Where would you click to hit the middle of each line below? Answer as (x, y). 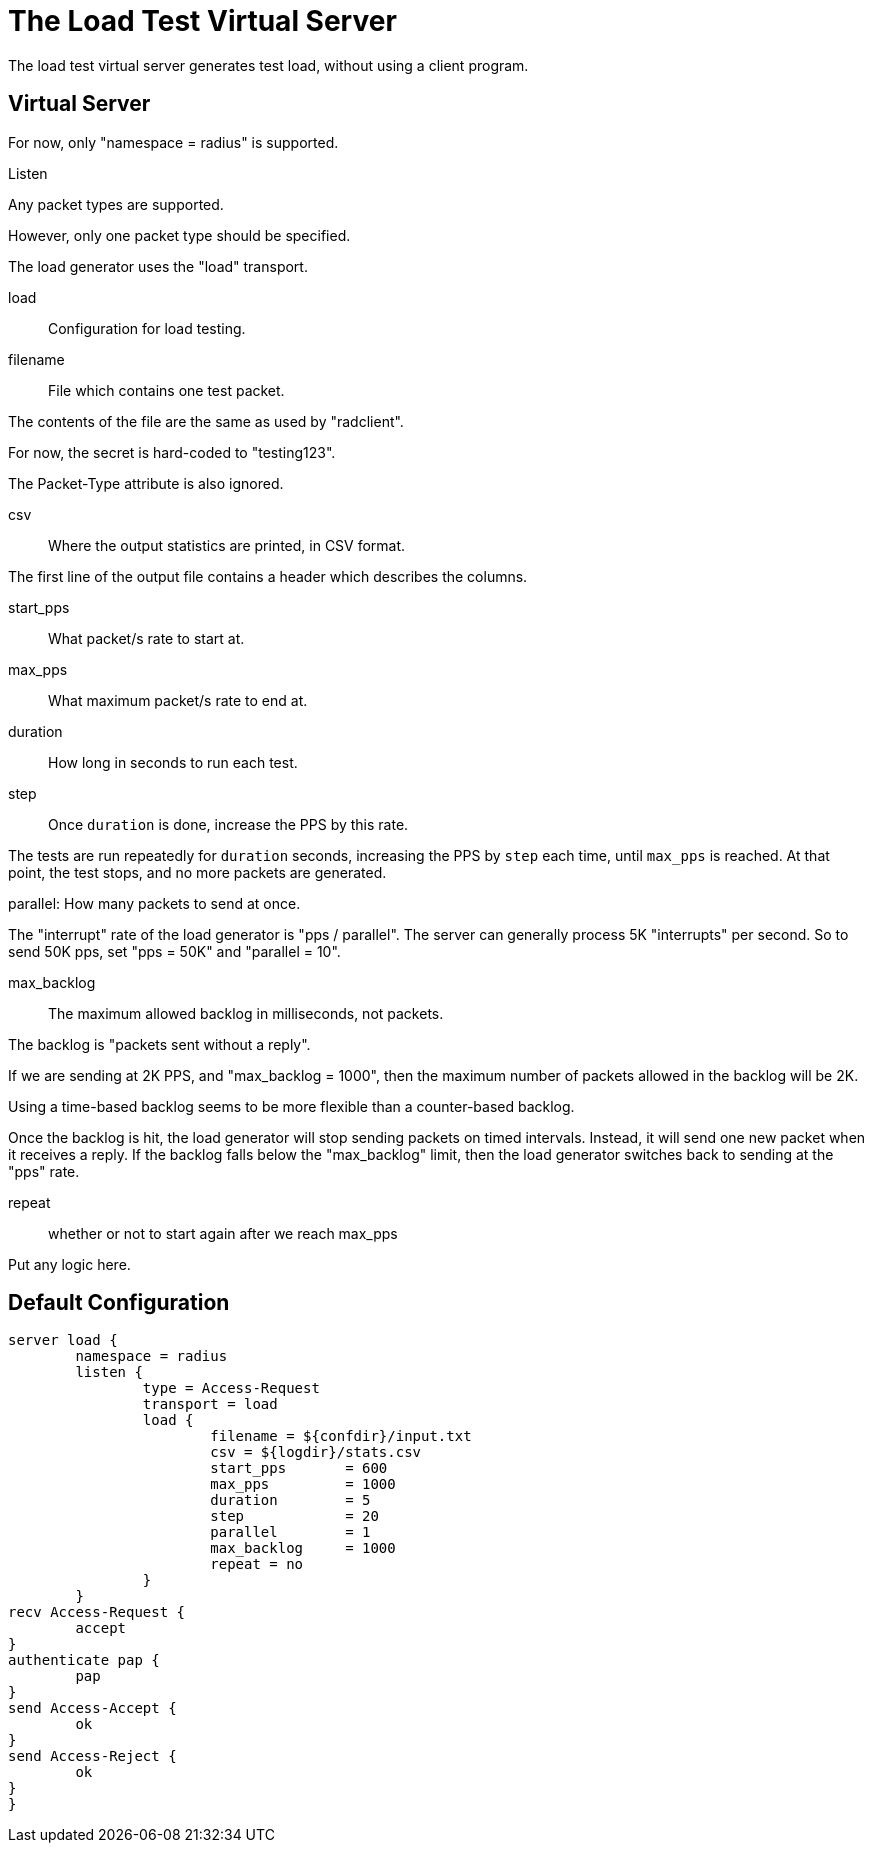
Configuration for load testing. (147, 328)
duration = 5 (290, 1500)
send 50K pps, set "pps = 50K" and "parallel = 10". (174, 951)
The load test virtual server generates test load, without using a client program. (268, 65)
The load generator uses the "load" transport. (158, 266)
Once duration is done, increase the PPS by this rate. (228, 824)
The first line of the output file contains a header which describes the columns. (268, 576)
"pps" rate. (44, 1171)
